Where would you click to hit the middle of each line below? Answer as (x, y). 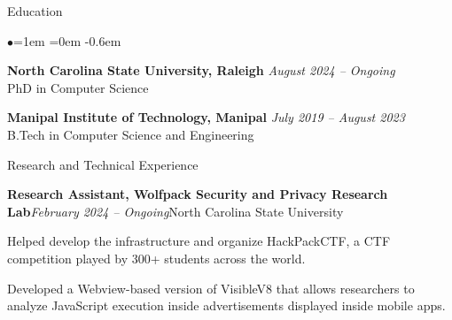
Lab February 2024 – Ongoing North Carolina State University (175, 211)
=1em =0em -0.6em (67, 40)
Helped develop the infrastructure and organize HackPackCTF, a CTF (199, 241)
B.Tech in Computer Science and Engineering (131, 134)
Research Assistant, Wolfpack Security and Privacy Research (198, 194)
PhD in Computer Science (78, 87)
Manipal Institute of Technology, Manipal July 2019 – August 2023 (206, 117)
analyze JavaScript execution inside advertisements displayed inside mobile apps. (226, 305)
